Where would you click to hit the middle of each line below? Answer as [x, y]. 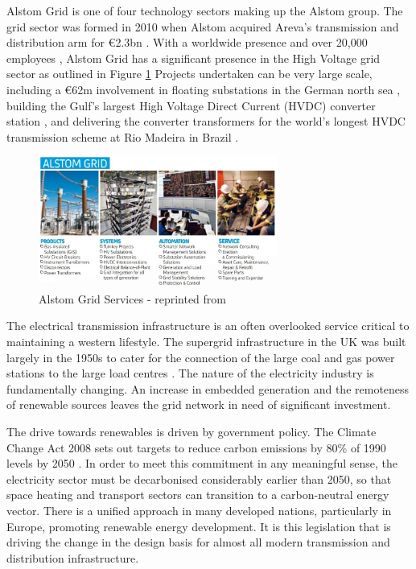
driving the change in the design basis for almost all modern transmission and [198, 542]
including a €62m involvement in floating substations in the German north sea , [204, 89]
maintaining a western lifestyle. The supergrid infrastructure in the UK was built [206, 341]
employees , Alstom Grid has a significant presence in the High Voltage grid [194, 58]
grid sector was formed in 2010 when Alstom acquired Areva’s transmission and [203, 26]
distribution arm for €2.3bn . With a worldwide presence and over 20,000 [187, 42]
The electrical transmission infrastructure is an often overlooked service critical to [208, 326]
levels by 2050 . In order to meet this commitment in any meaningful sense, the [202, 463]
